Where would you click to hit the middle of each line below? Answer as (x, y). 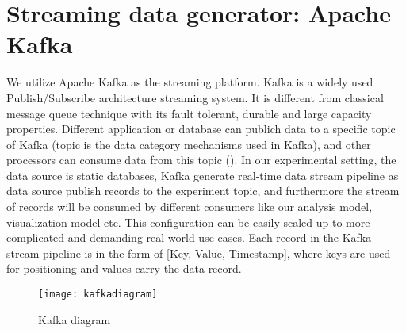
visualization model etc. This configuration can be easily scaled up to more (188, 222)
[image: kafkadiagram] (98, 295)
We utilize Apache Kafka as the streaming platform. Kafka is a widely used (190, 82)
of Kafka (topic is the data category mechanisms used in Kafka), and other (189, 144)
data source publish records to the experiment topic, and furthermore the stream (203, 191)
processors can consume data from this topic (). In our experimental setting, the (201, 160)
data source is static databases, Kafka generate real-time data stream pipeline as (203, 175)
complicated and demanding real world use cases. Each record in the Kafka (189, 237)
